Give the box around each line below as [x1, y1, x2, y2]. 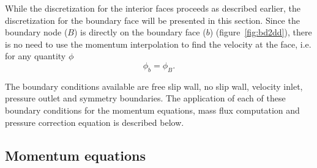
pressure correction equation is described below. [5, 115, 184, 128]
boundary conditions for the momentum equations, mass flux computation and [5, 103, 300, 116]
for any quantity [5, 49, 66, 62]
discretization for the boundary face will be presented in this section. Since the [5, 13, 300, 26]
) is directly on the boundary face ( [74, 26, 206, 38]
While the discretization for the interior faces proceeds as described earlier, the [5, 2, 300, 14]
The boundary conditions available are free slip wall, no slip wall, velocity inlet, [5, 79, 303, 92]
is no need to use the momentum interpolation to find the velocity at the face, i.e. [5, 37, 311, 50]
